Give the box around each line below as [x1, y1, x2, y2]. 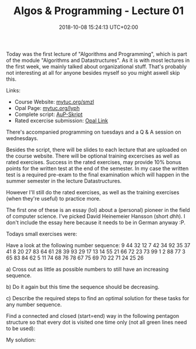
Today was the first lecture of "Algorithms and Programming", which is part [6, 50, 188, 57]
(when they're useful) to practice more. [6, 195, 101, 202]
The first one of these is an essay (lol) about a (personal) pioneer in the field [6, 206, 190, 213]
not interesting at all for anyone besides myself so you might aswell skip [6, 69, 180, 76]
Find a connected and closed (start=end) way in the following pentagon [6, 312, 180, 319]
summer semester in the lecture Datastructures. [6, 177, 122, 184]
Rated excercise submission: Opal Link [14, 117, 109, 124]
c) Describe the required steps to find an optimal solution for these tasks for [6, 294, 190, 301]
